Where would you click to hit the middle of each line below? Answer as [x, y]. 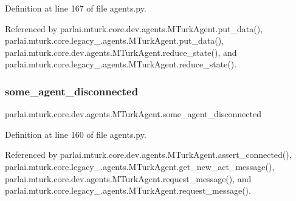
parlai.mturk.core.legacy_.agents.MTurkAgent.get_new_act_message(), [140, 166]
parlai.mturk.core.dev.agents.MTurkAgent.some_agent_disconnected [133, 114]
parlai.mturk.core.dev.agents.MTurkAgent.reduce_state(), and [121, 52]
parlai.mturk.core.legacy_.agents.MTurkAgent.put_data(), [115, 40]
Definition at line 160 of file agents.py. [76, 134]
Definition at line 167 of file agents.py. [76, 8]
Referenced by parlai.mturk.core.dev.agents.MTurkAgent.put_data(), [134, 28]
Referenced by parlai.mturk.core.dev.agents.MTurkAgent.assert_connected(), [148, 155]
